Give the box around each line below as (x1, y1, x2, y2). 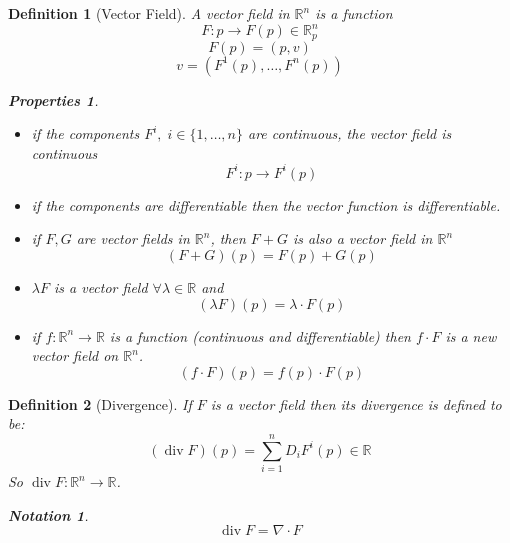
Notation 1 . (8, 504, 89, 525)
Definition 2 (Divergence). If (8, 393, 192, 414)
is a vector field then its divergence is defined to (210, 393, 502, 414)
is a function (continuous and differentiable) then (109, 325, 411, 346)
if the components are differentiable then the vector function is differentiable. (31, 194, 501, 215)
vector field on (31, 345, 119, 366)
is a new (445, 325, 497, 346)
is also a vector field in (293, 228, 433, 249)
